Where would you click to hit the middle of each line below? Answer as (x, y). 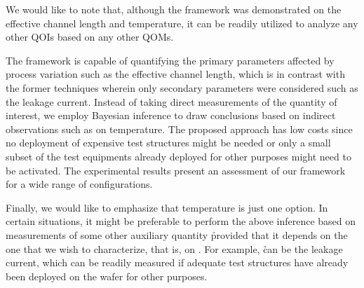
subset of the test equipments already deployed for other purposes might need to (178, 156)
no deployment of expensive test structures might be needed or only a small (168, 143)
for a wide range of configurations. (79, 184)
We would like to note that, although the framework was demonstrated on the (174, 9)
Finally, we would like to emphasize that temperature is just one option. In (167, 207)
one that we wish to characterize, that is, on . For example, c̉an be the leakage (174, 248)
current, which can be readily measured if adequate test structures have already (177, 262)
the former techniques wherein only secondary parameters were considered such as (182, 87)
